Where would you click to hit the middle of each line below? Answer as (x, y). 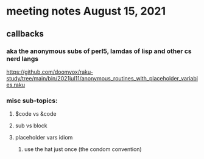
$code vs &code (36, 114)
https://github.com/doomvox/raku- (50, 72)
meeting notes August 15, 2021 (86, 11)
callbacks (25, 34)
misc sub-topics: (32, 101)
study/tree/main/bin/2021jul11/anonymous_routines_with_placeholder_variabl (102, 78)
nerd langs (22, 58)
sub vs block (31, 125)
